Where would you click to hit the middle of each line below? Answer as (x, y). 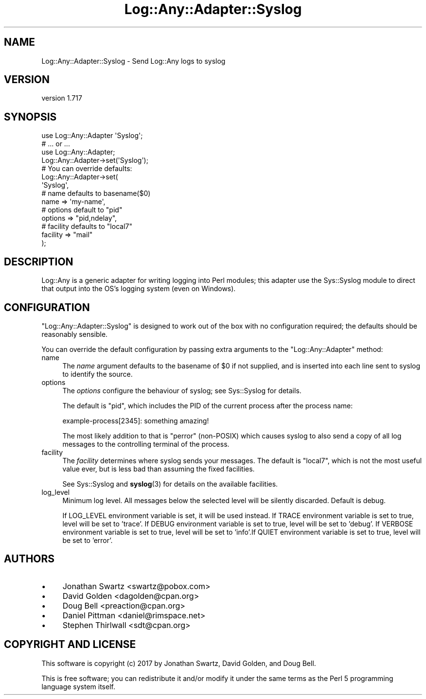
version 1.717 (62, 98)
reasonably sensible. (75, 334)
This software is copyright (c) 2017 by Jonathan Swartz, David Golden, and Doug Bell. (179, 663)
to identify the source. (98, 374)
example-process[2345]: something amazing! (136, 420)
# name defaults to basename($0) (96, 193)
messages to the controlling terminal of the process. (146, 444)
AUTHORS (29, 559)
